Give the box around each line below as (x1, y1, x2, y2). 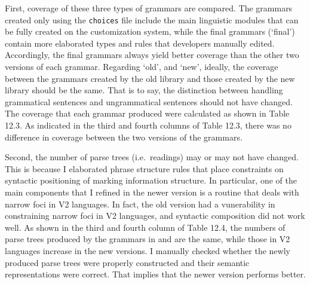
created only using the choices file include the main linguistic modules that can (5, 13, 299, 26)
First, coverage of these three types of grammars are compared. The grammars (5, 2, 293, 14)
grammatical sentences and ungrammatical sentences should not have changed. (5, 95, 293, 108)
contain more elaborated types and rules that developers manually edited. (5, 36, 275, 49)
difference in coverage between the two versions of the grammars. (5, 130, 243, 143)
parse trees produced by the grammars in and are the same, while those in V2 (5, 233, 290, 245)
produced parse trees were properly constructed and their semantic (5, 256, 250, 268)
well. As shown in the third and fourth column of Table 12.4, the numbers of (5, 221, 286, 233)
